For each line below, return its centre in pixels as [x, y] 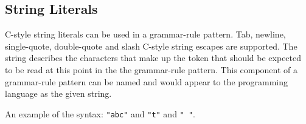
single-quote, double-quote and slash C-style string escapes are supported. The [151, 46]
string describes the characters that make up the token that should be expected [153, 58]
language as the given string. [58, 93]
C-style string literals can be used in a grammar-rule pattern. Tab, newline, [145, 34]
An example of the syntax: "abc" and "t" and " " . [100, 113]
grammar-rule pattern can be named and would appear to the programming [147, 81]
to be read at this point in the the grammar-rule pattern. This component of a [151, 69]
